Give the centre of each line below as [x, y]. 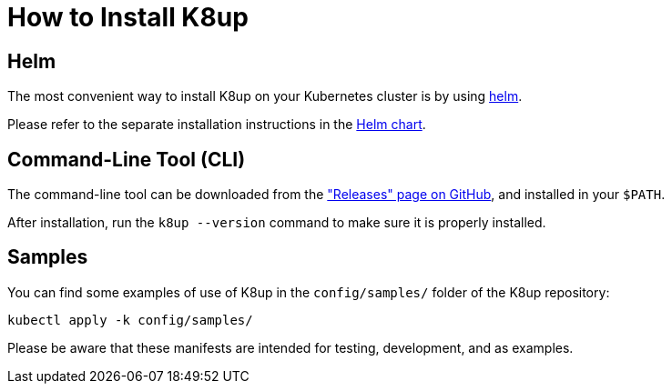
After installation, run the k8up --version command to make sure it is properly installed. [277, 223]
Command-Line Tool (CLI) [127, 159]
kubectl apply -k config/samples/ [130, 320]
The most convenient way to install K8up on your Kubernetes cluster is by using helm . [265, 96]
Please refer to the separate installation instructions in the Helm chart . [217, 125]
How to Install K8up [128, 17]
